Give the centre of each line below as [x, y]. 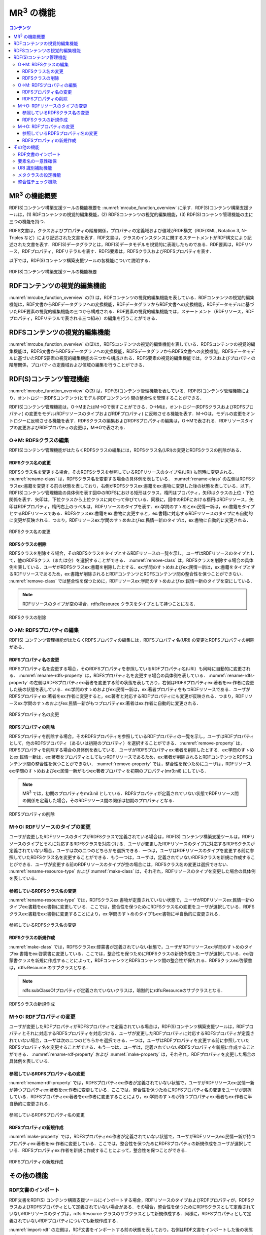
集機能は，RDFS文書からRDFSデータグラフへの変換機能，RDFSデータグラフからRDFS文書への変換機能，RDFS [121, 351]
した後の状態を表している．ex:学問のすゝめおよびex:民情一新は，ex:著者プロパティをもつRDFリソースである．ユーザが [130, 690]
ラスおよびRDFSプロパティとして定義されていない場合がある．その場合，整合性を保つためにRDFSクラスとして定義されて [132, 1207]
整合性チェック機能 [37, 182]
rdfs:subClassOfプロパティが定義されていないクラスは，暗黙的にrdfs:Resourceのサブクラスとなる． [124, 990]
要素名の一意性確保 [37, 161]
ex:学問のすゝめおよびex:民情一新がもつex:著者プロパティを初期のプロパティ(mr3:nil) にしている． [109, 771]
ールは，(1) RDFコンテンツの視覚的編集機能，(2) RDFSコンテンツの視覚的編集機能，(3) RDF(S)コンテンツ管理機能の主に [131, 214]
